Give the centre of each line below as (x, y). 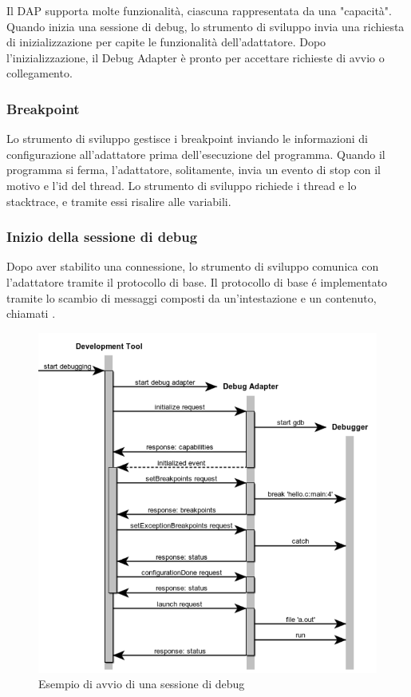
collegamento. (40, 73)
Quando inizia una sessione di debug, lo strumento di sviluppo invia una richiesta (205, 26)
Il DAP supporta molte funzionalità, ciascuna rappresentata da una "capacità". (199, 10)
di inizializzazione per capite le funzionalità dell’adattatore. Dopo (166, 42)
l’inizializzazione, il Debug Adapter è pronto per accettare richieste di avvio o (196, 57)
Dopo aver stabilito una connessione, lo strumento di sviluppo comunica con (193, 266)
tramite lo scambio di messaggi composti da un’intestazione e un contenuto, (192, 297)
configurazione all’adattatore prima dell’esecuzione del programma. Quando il (196, 154)
